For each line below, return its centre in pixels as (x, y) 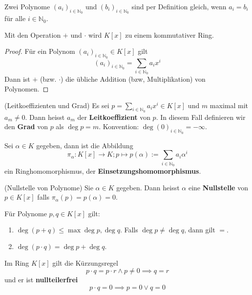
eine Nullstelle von (218, 187)
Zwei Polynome (27, 6)
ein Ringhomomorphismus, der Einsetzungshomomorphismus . (103, 171)
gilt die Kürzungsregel (85, 262)
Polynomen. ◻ (27, 89)
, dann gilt (199, 230)
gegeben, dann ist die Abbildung (85, 145)
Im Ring (17, 262)
